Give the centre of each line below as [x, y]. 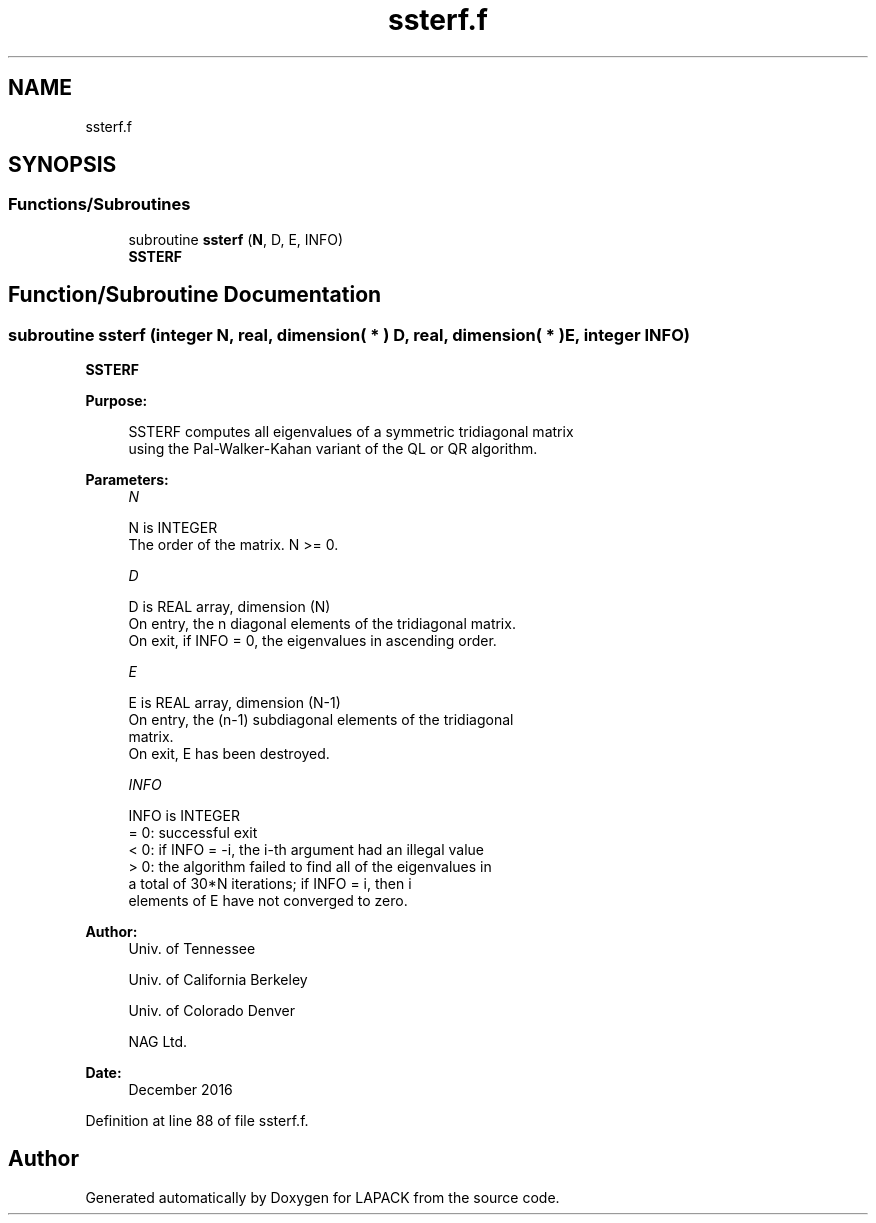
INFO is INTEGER [184, 816]
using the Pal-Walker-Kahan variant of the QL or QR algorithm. [333, 449]
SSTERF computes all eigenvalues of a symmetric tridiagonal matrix [351, 432]
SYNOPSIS [62, 165]
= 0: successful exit [193, 833]
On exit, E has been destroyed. [229, 754]
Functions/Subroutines [99, 204]
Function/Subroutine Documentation [195, 295]
